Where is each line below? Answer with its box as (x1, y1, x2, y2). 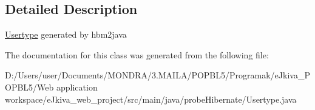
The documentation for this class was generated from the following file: (5, 48, 269, 61)
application (56, 80, 98, 93)
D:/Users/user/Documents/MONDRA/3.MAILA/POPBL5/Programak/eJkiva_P (5, 69, 310, 81)
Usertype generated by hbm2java (5, 28, 127, 41)
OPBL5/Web (5, 80, 54, 93)
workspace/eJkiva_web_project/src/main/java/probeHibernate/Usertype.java (5, 92, 297, 105)
